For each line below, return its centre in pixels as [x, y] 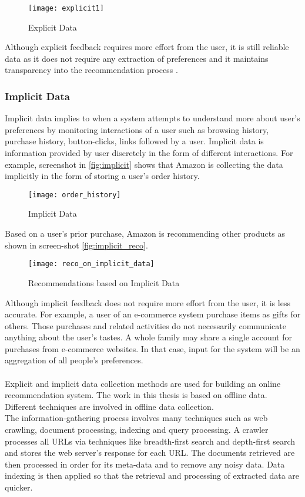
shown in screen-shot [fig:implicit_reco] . [76, 245]
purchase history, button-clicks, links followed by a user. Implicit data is [134, 141]
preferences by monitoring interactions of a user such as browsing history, [137, 129]
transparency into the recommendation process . [91, 70]
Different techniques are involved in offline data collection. [109, 406]
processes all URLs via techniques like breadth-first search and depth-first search [150, 441]
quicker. [19, 487]
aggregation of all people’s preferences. [74, 360]
